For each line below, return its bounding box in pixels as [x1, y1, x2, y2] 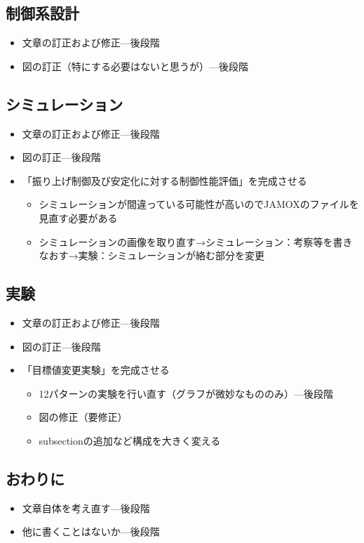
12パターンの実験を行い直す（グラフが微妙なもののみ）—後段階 [39, 386, 333, 400]
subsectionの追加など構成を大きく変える [39, 433, 221, 447]
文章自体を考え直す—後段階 [22, 500, 150, 515]
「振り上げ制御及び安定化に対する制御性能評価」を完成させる [22, 173, 307, 188]
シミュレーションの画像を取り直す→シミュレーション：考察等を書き [39, 234, 353, 249]
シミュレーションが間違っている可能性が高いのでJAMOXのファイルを [39, 197, 359, 211]
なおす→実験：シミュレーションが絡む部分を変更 [39, 248, 265, 263]
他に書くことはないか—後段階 [22, 524, 160, 539]
